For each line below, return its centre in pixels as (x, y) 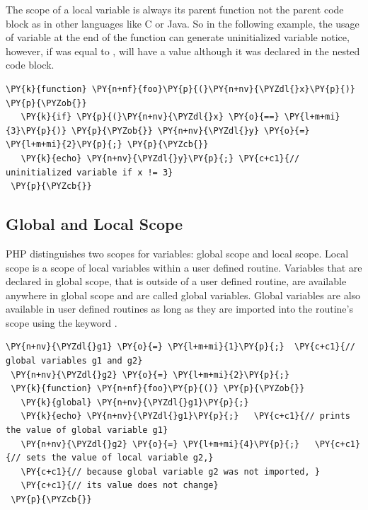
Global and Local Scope (94, 224)
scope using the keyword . (62, 322)
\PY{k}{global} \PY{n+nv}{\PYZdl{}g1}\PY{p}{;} (135, 402)
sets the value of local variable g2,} (120, 458)
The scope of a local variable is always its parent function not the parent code (175, 9)
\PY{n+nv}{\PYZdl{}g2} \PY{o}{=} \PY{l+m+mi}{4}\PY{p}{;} (160, 444)
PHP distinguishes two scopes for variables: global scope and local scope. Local (177, 253)
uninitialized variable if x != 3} (90, 172)
